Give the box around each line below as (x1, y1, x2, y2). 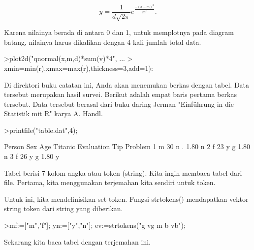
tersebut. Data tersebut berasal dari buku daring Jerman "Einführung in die (4, 98, 234, 109)
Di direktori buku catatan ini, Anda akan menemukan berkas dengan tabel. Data (4, 79, 250, 90)
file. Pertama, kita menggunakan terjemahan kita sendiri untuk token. (4, 177, 216, 187)
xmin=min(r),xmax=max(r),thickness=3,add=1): (4, 62, 153, 73)
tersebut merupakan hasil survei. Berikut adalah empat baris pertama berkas (4, 89, 237, 99)
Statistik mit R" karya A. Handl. (4, 108, 103, 119)
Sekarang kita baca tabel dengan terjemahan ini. (4, 236, 151, 247)
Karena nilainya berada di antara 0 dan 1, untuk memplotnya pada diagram (4, 27, 234, 37)
